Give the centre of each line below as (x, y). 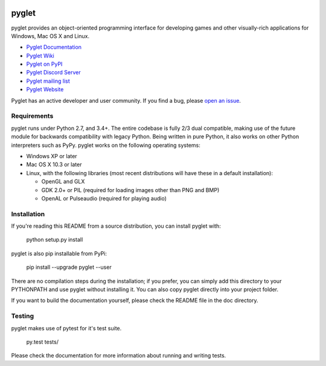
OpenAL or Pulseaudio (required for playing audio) (104, 198)
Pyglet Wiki (40, 56)
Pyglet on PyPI (44, 64)
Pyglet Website (45, 89)
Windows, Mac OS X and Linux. (50, 36)
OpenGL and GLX (63, 182)
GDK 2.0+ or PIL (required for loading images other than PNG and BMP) (130, 190)
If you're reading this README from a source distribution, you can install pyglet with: (116, 226)
